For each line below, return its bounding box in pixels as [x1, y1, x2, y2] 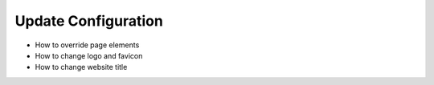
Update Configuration [14, 12, 164, 30]
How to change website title [35, 63, 128, 72]
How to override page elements [35, 40, 140, 50]
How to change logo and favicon [35, 51, 143, 60]
